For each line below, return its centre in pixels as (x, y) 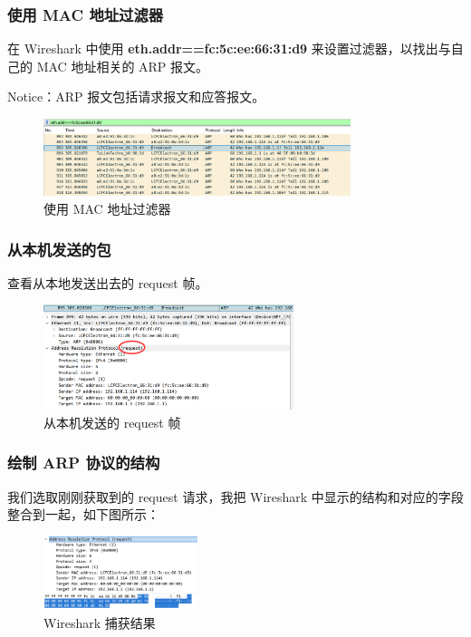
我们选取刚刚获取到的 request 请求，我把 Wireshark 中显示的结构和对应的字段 (235, 496)
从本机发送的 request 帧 (112, 422)
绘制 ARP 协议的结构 (84, 463)
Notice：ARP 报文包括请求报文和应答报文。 (136, 97)
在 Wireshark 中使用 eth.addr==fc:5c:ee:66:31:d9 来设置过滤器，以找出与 (229, 48)
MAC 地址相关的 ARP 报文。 (123, 66)
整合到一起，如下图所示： (83, 514)
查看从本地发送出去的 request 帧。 (108, 282)
